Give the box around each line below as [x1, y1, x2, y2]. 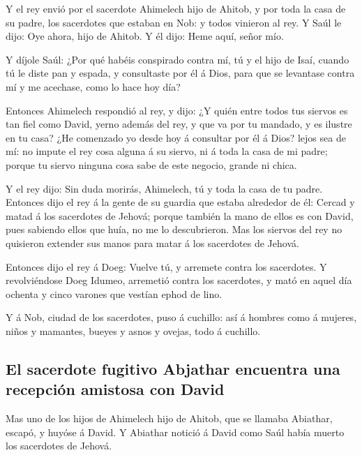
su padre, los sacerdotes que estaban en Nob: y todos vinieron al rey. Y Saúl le [6, 15, 342, 29]
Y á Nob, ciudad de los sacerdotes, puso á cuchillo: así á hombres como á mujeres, [6, 310, 357, 325]
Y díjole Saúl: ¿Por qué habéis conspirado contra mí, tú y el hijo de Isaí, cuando [6, 52, 349, 66]
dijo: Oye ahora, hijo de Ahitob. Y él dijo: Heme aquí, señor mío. [6, 29, 284, 43]
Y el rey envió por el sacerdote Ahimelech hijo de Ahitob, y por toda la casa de [6, 1, 346, 15]
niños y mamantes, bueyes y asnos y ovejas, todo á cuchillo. [6, 323, 261, 338]
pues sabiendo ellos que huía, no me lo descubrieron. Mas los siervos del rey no [6, 222, 342, 237]
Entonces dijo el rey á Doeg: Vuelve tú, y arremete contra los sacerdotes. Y [6, 259, 327, 274]
